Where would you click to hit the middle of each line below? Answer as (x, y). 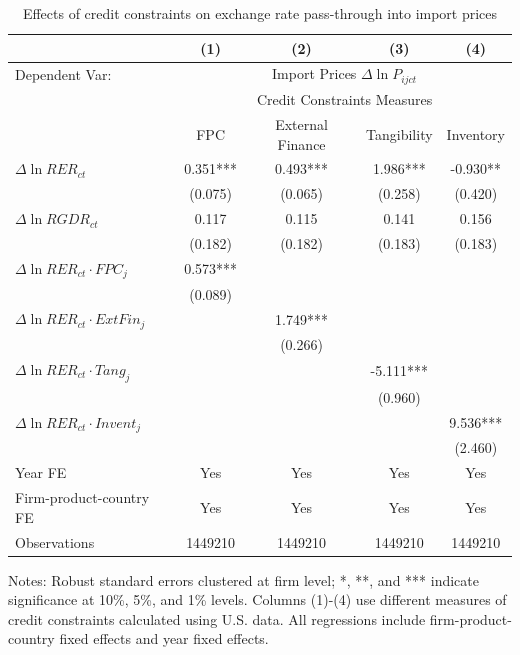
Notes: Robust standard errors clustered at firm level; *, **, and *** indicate (243, 579)
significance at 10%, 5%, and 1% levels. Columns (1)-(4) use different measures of (257, 599)
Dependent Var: (63, 73)
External (301, 123)
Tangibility (399, 133)
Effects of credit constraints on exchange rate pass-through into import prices (260, 13)
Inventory (475, 133)
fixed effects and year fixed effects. (164, 638)
